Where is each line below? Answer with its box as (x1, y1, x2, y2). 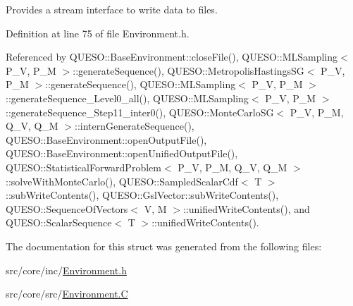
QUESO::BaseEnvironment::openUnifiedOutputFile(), (6, 146, 238, 161)
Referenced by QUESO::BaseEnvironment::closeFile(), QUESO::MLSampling (6, 49, 338, 64)
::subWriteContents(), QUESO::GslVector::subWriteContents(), (6, 188, 279, 202)
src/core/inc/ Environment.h (6, 262, 127, 277)
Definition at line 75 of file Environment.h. (6, 25, 190, 40)
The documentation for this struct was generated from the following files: (6, 238, 322, 253)
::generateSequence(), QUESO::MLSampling (45, 77, 236, 92)
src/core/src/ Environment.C (6, 286, 128, 301)
